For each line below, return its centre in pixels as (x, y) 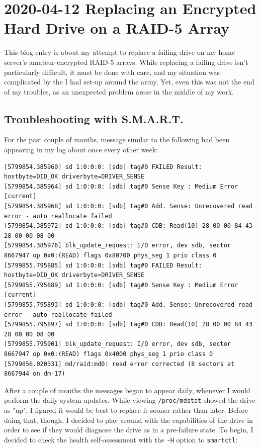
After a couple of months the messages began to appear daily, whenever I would (127, 390)
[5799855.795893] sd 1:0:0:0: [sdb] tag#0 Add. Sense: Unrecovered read (128, 304)
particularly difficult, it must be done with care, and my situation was (112, 72)
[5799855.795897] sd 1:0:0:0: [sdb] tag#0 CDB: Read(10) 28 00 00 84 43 (128, 325)
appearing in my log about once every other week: (81, 150)
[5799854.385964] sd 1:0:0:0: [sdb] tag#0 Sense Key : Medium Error (121, 186)
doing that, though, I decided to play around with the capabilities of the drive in (128, 420)
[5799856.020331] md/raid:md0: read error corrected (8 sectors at (119, 364)
